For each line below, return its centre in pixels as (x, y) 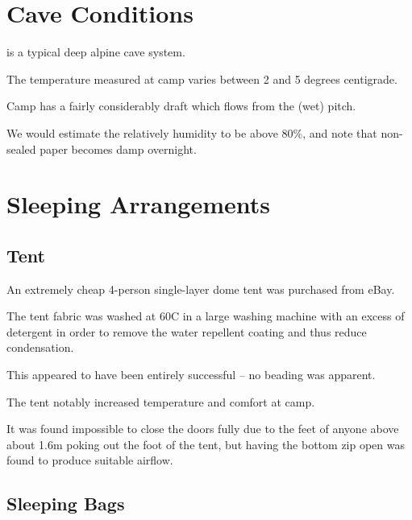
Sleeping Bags (66, 503)
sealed (21, 149)
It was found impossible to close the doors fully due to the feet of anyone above (203, 429)
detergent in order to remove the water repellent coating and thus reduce (187, 331)
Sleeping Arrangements (138, 204)
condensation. (40, 347)
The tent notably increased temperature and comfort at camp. (161, 401)
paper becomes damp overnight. (118, 149)
